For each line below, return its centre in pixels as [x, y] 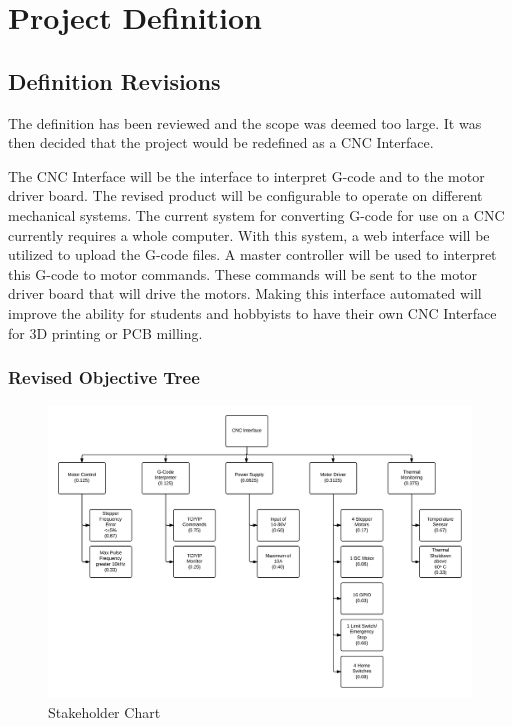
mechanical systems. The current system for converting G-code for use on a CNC [256, 214]
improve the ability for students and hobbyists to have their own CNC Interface [252, 312]
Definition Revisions [114, 80]
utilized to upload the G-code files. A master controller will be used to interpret [252, 254]
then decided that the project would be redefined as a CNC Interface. [221, 142]
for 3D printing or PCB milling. [105, 332]
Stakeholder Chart [104, 711]
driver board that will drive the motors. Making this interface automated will [245, 293]
